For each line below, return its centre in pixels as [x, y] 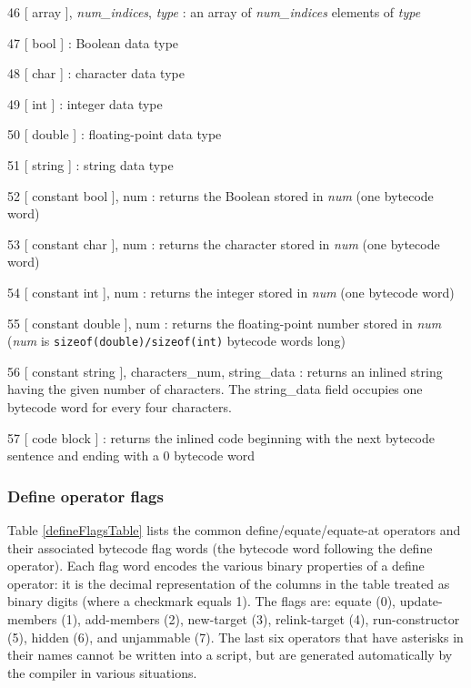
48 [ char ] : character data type [96, 73]
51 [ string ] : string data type [90, 164]
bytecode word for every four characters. [120, 406]
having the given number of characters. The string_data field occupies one [215, 389]
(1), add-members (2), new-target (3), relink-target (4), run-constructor [261, 618]
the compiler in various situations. [102, 672]
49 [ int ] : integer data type [85, 103]
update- [421, 601]
